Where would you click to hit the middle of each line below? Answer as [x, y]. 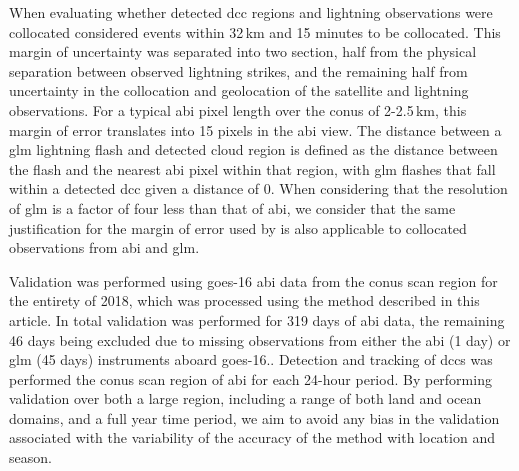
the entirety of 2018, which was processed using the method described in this [244, 300]
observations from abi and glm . [104, 247]
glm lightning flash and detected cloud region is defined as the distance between [253, 149]
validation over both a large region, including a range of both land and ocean [245, 398]
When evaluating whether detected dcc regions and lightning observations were [251, 12]
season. [30, 457]
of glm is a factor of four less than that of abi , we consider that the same [232, 207]
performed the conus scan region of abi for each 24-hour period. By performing [250, 378]
